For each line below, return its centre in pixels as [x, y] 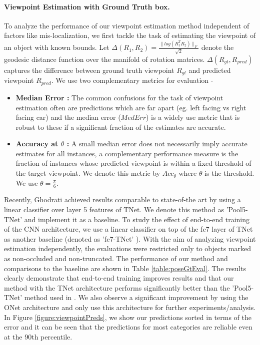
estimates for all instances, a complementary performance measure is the [127, 153]
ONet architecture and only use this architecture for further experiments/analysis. [130, 307]
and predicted [210, 70]
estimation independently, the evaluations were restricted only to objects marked [127, 248]
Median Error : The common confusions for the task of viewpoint [119, 97]
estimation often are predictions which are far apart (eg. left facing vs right [131, 107]
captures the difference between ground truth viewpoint [89, 70]
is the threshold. [229, 173]
